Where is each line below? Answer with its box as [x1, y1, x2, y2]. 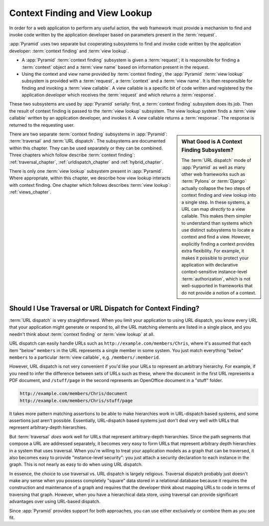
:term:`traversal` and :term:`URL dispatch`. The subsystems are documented [9, 138, 166, 144]
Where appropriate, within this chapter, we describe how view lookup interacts [9, 175, 171, 181]
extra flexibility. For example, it [181, 248, 244, 254]
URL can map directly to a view [181, 206, 246, 212]
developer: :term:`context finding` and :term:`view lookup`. [9, 48, 129, 54]
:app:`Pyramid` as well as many [181, 164, 246, 170]
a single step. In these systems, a [181, 199, 250, 205]
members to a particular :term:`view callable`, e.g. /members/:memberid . [9, 354, 160, 361]
